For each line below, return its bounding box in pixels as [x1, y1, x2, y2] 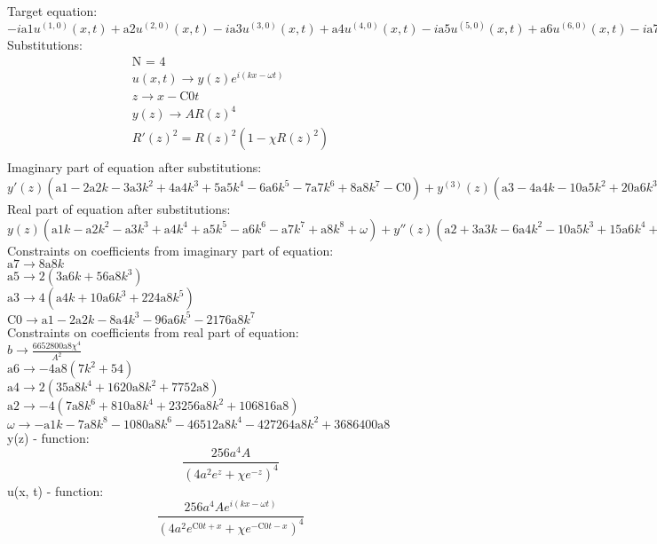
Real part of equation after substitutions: [7, 200, 231, 218]
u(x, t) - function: [7, 481, 104, 500]
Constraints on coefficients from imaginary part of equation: [7, 240, 334, 259]
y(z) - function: [7, 428, 90, 446]
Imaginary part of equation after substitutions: [7, 158, 262, 177]
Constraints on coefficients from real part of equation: [7, 322, 299, 341]
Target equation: [7, 2, 98, 20]
